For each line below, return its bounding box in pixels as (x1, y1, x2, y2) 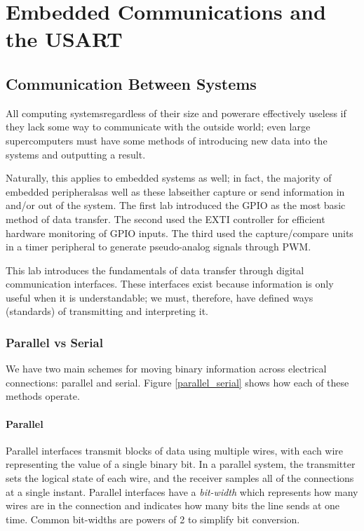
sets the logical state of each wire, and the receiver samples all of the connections (6, 471, 354, 485)
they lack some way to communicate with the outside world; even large (6, 119, 311, 134)
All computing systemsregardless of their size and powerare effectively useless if (6, 105, 346, 120)
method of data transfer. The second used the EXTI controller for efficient (6, 211, 325, 226)
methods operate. (6, 389, 80, 403)
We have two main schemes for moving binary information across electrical (6, 361, 327, 376)
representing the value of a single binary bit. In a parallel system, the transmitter (6, 457, 356, 471)
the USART (6, 25, 123, 53)
